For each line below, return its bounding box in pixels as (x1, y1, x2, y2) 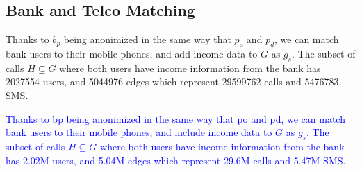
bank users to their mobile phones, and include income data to (6, 125, 272, 139)
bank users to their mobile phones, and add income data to (6, 46, 258, 60)
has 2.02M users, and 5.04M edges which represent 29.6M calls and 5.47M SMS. (6, 153, 346, 167)
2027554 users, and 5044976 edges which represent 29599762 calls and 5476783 (6, 74, 339, 89)
